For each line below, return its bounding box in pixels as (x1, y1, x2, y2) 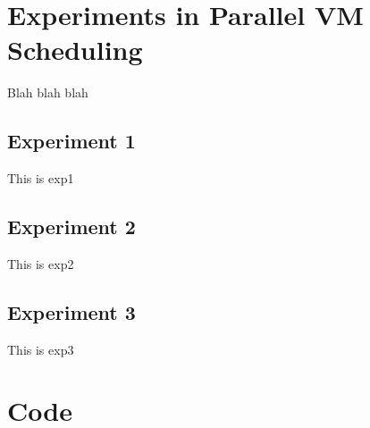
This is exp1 (7, 169, 74, 188)
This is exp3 (7, 340, 74, 358)
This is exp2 (7, 254, 74, 273)
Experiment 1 (7, 127, 136, 155)
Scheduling (7, 31, 143, 68)
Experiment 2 (7, 213, 136, 240)
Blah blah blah (7, 83, 88, 102)
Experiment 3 (7, 298, 136, 325)
